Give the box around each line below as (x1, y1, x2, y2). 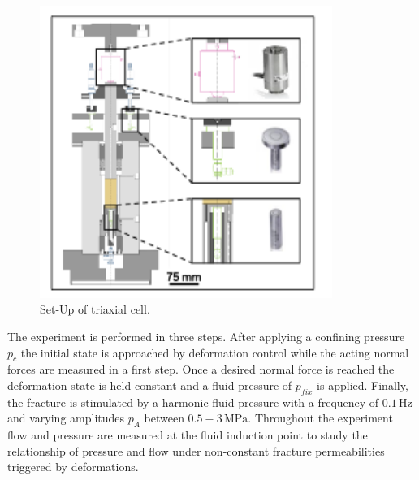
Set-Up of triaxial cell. (40, 301, 150, 318)
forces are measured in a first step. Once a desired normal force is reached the (7, 361, 395, 378)
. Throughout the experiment (248, 409, 393, 426)
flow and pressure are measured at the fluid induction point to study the (7, 426, 368, 443)
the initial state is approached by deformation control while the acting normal (20, 344, 409, 361)
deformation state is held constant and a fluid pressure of (7, 376, 292, 393)
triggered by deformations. (7, 458, 139, 475)
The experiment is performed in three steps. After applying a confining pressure (7, 327, 405, 344)
